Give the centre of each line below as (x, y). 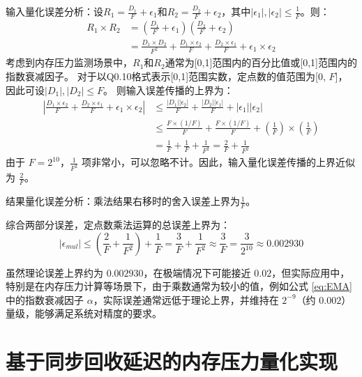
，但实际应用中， (311, 272)
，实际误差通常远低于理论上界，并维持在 (186, 299)
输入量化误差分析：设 (54, 11)
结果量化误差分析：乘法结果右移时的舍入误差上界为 (123, 201)
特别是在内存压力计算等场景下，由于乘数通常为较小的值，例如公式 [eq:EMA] (179, 286)
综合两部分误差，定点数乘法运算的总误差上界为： (118, 224)
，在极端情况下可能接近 (197, 272)
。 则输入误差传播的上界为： (168, 90)
